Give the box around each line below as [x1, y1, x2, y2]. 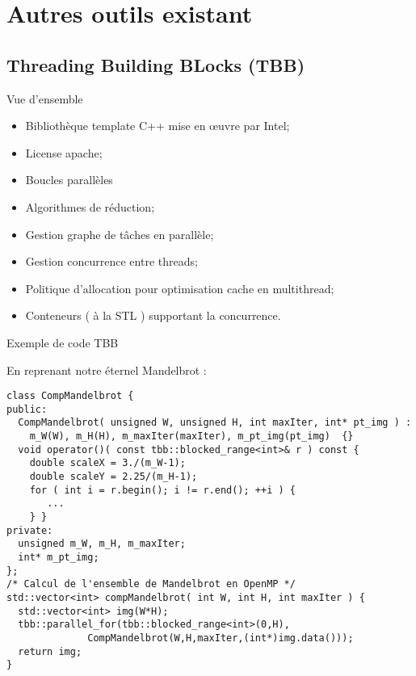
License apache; [25, 144, 103, 161]
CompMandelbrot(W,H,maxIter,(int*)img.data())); [87, 632, 354, 644]
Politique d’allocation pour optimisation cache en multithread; [25, 279, 334, 296]
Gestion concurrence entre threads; [25, 253, 198, 270]
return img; [18, 645, 82, 657]
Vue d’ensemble [6, 90, 83, 107]
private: [6, 524, 53, 536]
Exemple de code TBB [6, 334, 119, 351]
